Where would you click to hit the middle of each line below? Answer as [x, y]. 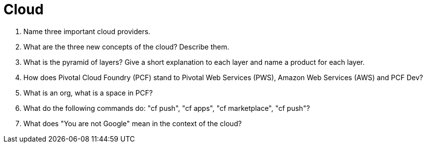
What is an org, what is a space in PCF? [88, 93]
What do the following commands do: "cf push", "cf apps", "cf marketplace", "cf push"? [167, 108]
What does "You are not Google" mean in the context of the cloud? [133, 123]
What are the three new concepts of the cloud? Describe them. [126, 47]
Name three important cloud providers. [87, 31]
